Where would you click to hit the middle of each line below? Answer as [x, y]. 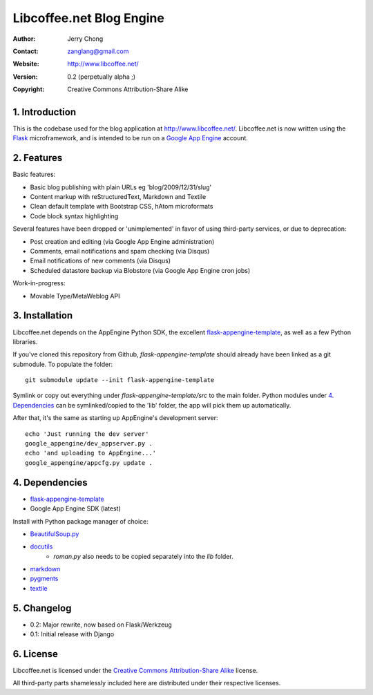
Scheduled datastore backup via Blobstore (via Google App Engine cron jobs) [140, 270]
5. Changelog [42, 608]
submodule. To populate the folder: [63, 364]
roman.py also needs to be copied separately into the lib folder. [144, 556]
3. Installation [43, 315]
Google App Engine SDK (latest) [75, 508]
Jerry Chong [85, 39]
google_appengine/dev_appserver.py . [89, 444]
